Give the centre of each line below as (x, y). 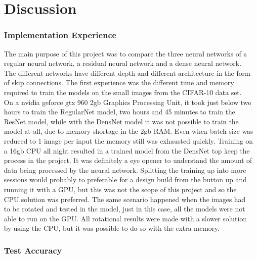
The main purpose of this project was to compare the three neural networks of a (126, 53)
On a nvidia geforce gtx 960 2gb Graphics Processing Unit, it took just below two (128, 102)
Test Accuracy (33, 250)
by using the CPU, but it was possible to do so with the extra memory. (112, 228)
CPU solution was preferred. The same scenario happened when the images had (125, 199)
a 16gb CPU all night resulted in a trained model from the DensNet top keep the (127, 150)
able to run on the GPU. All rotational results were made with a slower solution (126, 218)
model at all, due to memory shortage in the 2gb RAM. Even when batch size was (128, 131)
